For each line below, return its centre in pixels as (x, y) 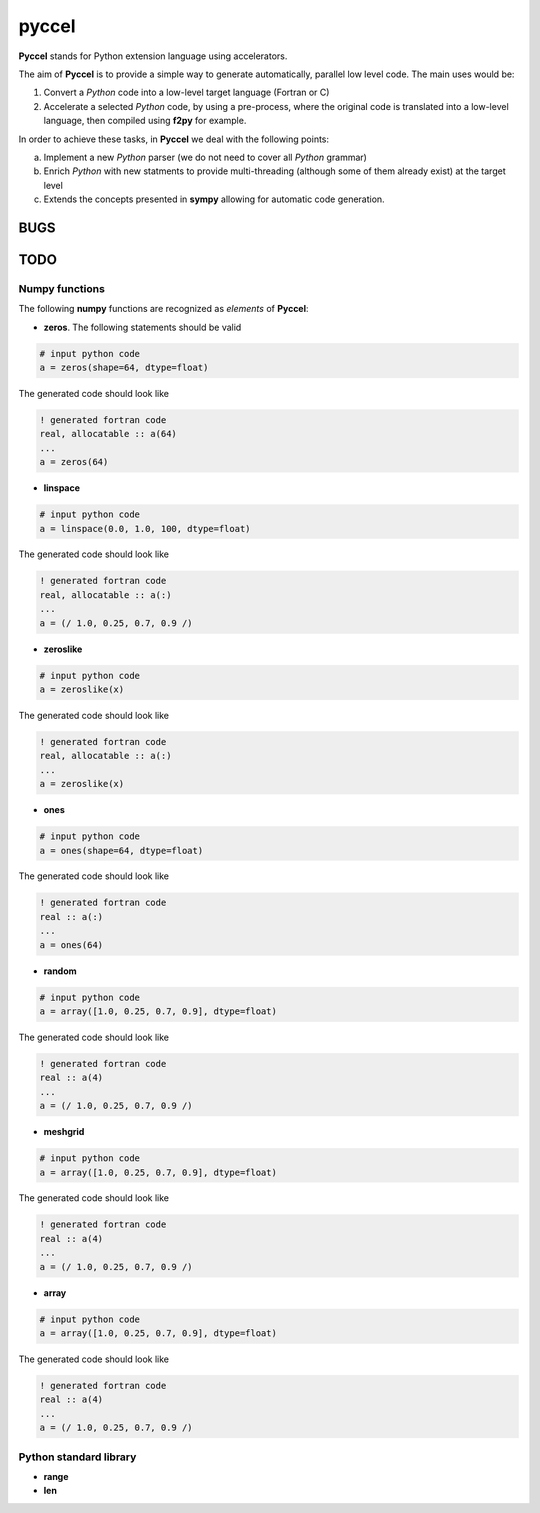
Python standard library (77, 1457)
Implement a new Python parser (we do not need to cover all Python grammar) (205, 157)
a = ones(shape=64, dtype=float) (121, 850)
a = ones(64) (71, 944)
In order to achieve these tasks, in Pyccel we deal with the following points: (174, 139)
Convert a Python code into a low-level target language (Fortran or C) (186, 92)
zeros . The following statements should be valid (142, 327)
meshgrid (64, 1132)
